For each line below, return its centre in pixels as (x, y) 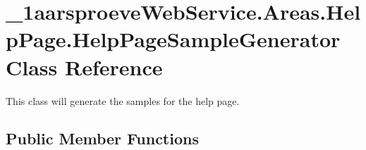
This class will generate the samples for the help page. (123, 100)
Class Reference (84, 67)
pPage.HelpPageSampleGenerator (173, 39)
